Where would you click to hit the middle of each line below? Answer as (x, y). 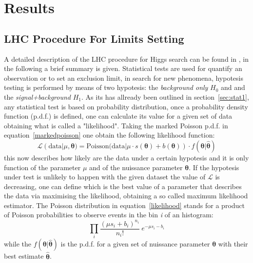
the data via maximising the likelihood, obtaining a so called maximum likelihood (126, 196)
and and (233, 87)
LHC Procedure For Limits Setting (94, 38)
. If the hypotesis (214, 167)
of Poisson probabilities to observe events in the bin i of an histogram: (109, 215)
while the (18, 244)
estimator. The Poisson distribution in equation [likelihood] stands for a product (125, 205)
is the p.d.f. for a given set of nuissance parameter (135, 244)
